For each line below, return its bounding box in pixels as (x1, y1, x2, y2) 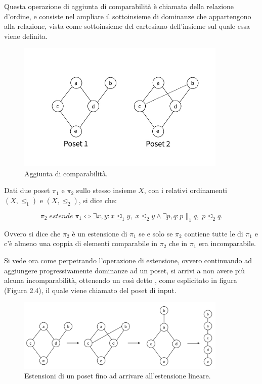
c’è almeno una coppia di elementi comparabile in (4, 238, 157, 249)
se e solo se (139, 228, 173, 238)
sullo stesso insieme (76, 185, 136, 196)
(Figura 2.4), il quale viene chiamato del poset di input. (4, 284, 177, 295)
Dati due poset (4, 185, 50, 196)
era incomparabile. (199, 238, 256, 249)
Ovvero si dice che (4, 228, 61, 238)
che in (168, 238, 188, 249)
